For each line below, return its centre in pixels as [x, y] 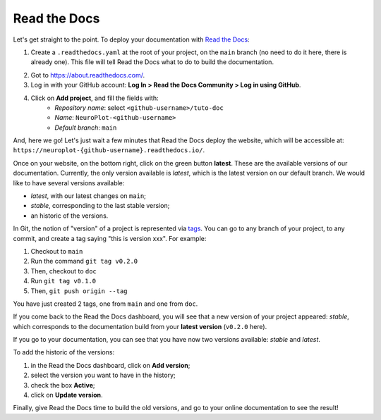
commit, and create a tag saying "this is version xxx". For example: [110, 238]
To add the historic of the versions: [64, 352]
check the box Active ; [63, 385]
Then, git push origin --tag [79, 291]
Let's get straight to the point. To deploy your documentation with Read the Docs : [131, 39]
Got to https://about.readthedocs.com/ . [87, 75]
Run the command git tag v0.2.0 [84, 261]
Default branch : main [86, 128]
